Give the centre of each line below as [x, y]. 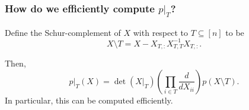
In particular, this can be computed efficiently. [89, 100]
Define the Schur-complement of [63, 32]
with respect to [161, 32]
